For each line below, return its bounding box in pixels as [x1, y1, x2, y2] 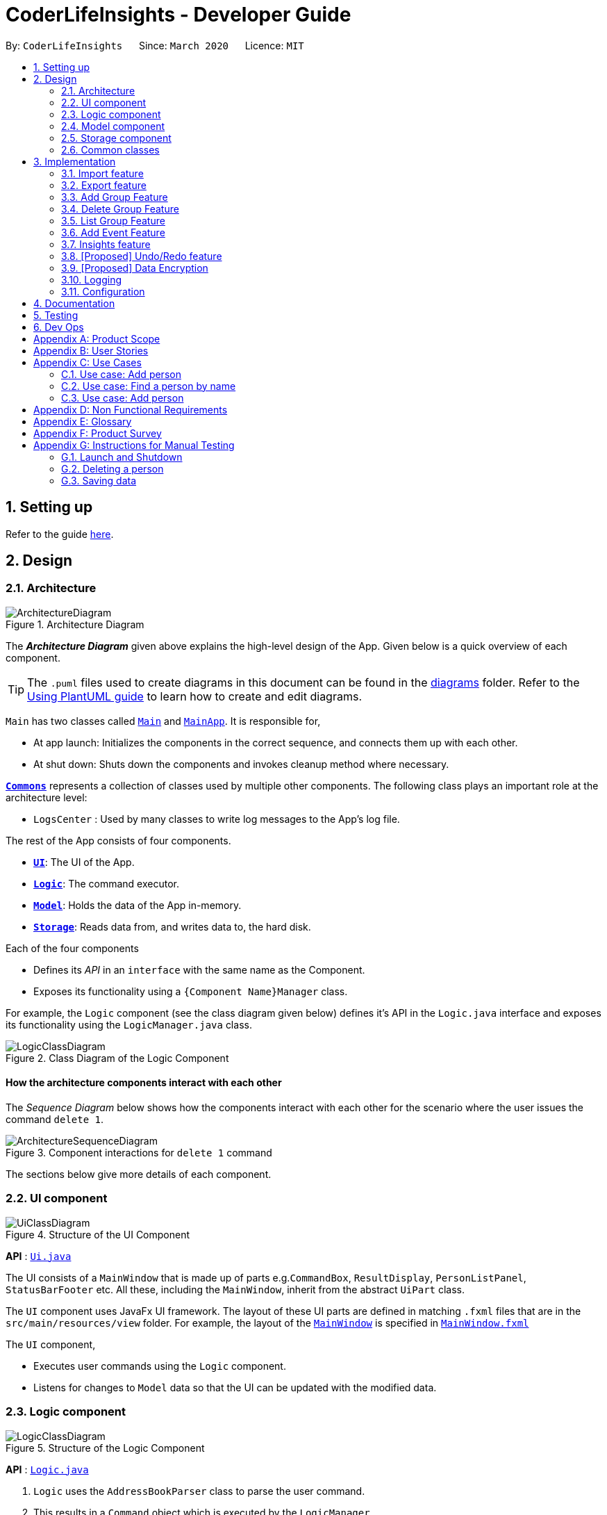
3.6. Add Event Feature [61, 226, 165, 238]
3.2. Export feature [61, 179, 147, 191]
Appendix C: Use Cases [33, 356, 142, 368]
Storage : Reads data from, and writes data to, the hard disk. [33, 920, 311, 933]
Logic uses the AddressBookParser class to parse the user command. [33, 1484, 365, 1497]
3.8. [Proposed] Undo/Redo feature [61, 249, 222, 262]
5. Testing [33, 309, 78, 321]
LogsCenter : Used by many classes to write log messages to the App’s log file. [33, 812, 400, 825]
